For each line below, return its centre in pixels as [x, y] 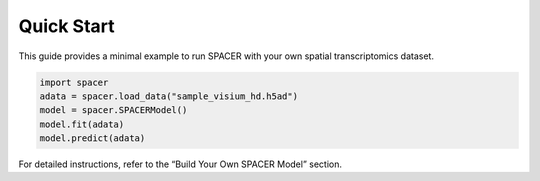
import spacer [74, 82]
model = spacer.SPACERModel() [113, 110]
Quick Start [66, 26]
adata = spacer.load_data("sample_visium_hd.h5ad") [169, 96]
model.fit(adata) [82, 124]
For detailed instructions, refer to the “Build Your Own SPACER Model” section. [180, 164]
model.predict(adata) [92, 138]
